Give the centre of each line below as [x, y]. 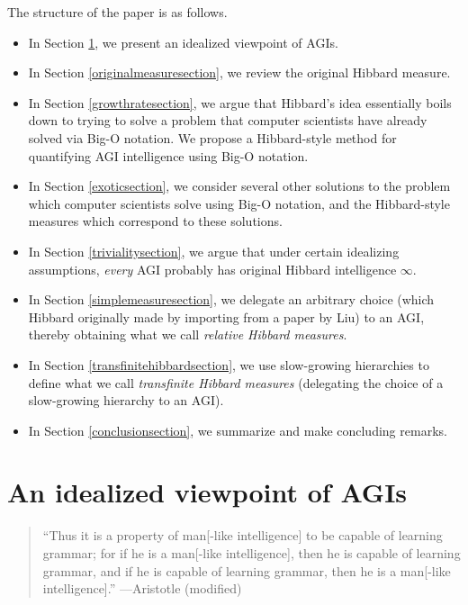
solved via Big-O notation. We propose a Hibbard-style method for [212, 137]
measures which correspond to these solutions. [155, 221]
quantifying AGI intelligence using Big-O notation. [168, 155]
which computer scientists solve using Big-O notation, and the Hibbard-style [239, 203]
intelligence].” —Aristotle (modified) [142, 588]
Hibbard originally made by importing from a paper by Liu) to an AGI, [226, 316]
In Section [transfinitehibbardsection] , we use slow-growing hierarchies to [229, 364]
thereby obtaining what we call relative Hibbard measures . [188, 334]
